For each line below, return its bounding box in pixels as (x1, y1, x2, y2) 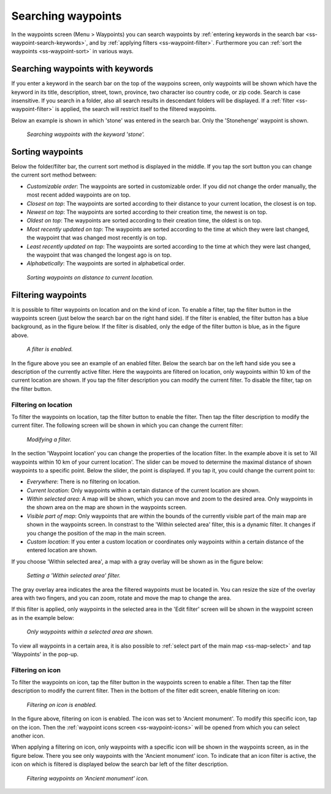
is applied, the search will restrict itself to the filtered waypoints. (55, 105, 217, 113)
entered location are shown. (26, 546, 97, 554)
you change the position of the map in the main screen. (26, 529, 167, 537)
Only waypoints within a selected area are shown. (26, 628, 153, 635)
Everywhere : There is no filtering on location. (26, 478, 140, 485)
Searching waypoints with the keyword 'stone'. (26, 130, 145, 138)
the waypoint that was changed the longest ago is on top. (26, 251, 172, 259)
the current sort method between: (11, 172, 97, 179)
